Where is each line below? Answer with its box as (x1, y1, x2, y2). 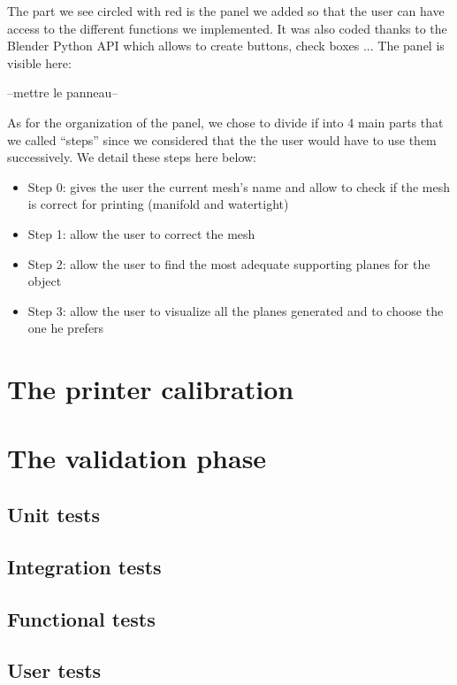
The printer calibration (7, 371, 294, 407)
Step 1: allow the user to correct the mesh (27, 224, 255, 242)
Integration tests (7, 552, 162, 580)
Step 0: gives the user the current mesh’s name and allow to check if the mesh (27, 177, 450, 196)
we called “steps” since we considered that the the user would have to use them (7, 130, 437, 149)
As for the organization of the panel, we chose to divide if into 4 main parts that (7, 112, 444, 131)
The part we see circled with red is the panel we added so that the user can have (7, 2, 445, 19)
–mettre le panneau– (7, 83, 118, 102)
